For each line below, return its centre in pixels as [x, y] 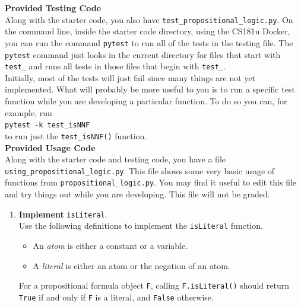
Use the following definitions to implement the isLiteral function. [141, 226]
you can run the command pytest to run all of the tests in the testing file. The [149, 42]
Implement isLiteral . [63, 214]
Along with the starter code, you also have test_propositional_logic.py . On [149, 19]
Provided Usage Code [50, 147]
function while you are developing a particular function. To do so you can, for [146, 101]
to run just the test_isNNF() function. [76, 135]
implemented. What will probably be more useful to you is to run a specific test [150, 89]
